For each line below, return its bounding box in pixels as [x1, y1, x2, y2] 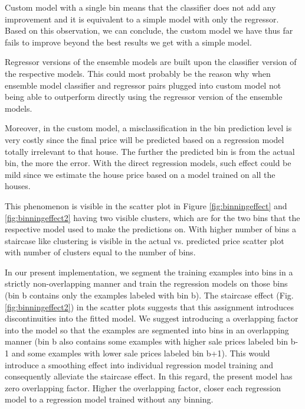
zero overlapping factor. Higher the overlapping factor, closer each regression [5, 381, 281, 394]
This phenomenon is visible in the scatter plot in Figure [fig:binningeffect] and [5, 199, 287, 212]
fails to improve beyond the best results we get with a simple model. [5, 35, 252, 48]
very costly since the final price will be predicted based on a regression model [5, 133, 284, 145]
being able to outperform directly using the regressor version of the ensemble [5, 90, 283, 103]
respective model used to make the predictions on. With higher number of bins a [5, 223, 296, 235]
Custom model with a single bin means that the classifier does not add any [5, 1, 276, 13]
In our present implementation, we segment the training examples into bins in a [5, 265, 293, 278]
